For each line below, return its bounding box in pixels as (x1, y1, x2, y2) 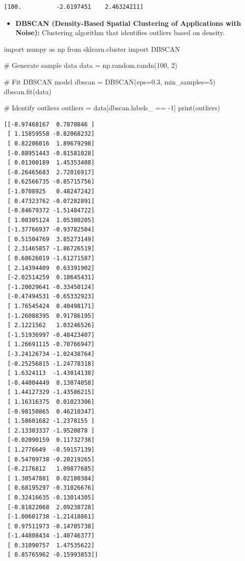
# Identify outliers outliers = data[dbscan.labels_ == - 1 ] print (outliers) (4, 103, 220, 113)
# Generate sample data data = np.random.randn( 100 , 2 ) (4, 60, 177, 70)
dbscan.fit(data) (4, 86, 52, 96)
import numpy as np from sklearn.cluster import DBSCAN (4, 43, 180, 54)
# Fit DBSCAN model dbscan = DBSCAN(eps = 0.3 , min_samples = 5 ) (4, 76, 216, 86)
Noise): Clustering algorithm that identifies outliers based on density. (15, 27, 225, 38)
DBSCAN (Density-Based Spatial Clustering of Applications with (15, 18, 241, 28)
